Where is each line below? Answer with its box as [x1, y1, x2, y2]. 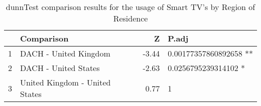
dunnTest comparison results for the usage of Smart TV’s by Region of [6, 1, 255, 12]
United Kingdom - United [20, 76, 111, 88]
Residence [113, 12, 148, 24]
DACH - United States [20, 62, 100, 73]
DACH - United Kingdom [20, 47, 110, 59]
